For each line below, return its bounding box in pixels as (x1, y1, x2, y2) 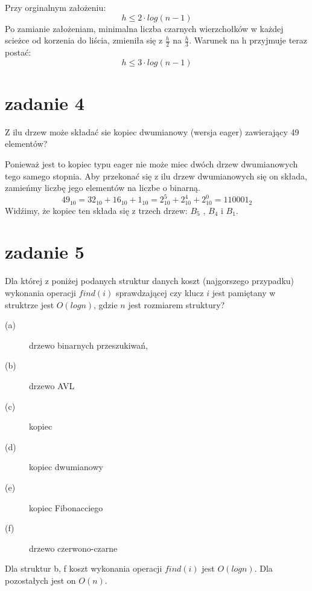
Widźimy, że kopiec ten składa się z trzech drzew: (5, 204, 188, 216)
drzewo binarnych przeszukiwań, (29, 338, 148, 351)
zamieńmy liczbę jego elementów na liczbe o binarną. (5, 181, 200, 194)
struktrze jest (5, 298, 54, 311)
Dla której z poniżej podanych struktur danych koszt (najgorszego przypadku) (5, 274, 294, 287)
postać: (5, 46, 31, 59)
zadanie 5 (5, 239, 84, 264)
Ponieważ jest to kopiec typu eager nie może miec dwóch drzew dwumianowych (5, 157, 298, 170)
